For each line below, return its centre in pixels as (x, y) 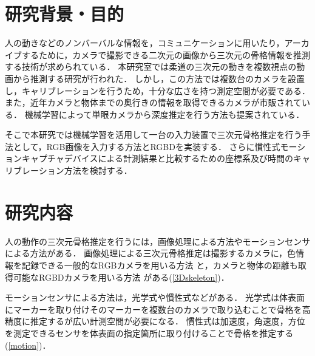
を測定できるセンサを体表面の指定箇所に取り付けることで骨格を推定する (149, 333)
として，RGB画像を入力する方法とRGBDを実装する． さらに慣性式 (147, 146)
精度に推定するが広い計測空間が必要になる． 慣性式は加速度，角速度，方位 (155, 321)
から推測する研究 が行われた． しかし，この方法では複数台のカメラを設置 (159, 78)
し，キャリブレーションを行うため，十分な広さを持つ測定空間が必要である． (157, 90)
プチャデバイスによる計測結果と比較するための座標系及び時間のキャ (174, 158)
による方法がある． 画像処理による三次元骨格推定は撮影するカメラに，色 (151, 253)
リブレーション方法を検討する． (69, 170)
